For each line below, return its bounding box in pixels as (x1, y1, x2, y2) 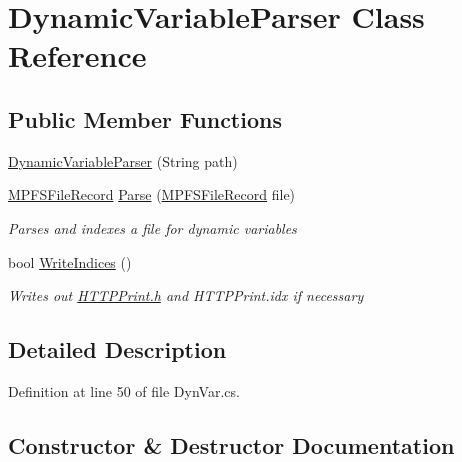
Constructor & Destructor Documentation (8, 429, 455, 460)
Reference (8, 35, 147, 76)
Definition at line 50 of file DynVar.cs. (8, 380, 240, 401)
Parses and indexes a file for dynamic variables (8, 217, 297, 238)
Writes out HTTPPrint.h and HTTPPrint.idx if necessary (8, 285, 364, 306)
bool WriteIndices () (8, 251, 132, 272)
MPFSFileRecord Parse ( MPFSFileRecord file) (8, 184, 296, 205)
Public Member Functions (8, 103, 282, 134)
